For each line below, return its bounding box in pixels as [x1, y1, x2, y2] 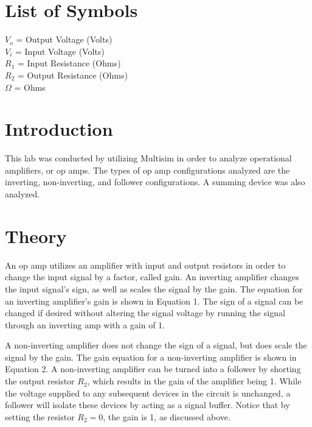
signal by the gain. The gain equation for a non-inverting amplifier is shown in [5, 350, 297, 363]
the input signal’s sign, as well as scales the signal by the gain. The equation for [5, 282, 303, 295]
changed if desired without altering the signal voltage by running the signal [5, 306, 285, 319]
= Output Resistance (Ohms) [17, 68, 128, 81]
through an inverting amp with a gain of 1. [5, 318, 165, 331]
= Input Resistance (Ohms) [17, 57, 121, 69]
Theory [5, 223, 67, 248]
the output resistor [5, 375, 75, 387]
